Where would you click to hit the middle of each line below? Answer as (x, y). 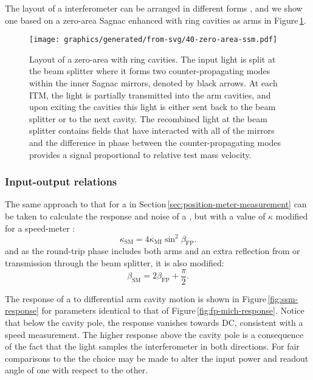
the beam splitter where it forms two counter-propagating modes (150, 71)
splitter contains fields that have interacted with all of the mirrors (152, 130)
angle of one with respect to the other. (77, 370)
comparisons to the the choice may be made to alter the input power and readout (157, 358)
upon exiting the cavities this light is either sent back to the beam (153, 107)
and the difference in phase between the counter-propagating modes (155, 142)
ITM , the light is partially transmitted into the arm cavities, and (150, 95)
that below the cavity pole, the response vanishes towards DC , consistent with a (154, 322)
